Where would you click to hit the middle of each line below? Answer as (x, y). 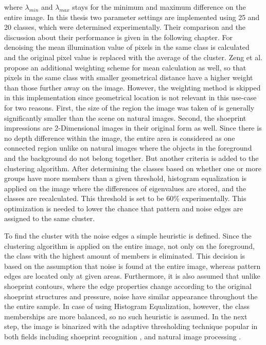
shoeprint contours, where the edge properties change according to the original (128, 286)
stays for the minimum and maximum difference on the (159, 7)
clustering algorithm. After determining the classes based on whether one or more (133, 168)
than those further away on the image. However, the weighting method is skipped (132, 87)
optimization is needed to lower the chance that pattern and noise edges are (124, 208)
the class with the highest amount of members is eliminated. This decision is (125, 256)
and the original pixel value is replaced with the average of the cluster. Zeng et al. (133, 57)
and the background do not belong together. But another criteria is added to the (131, 158)
